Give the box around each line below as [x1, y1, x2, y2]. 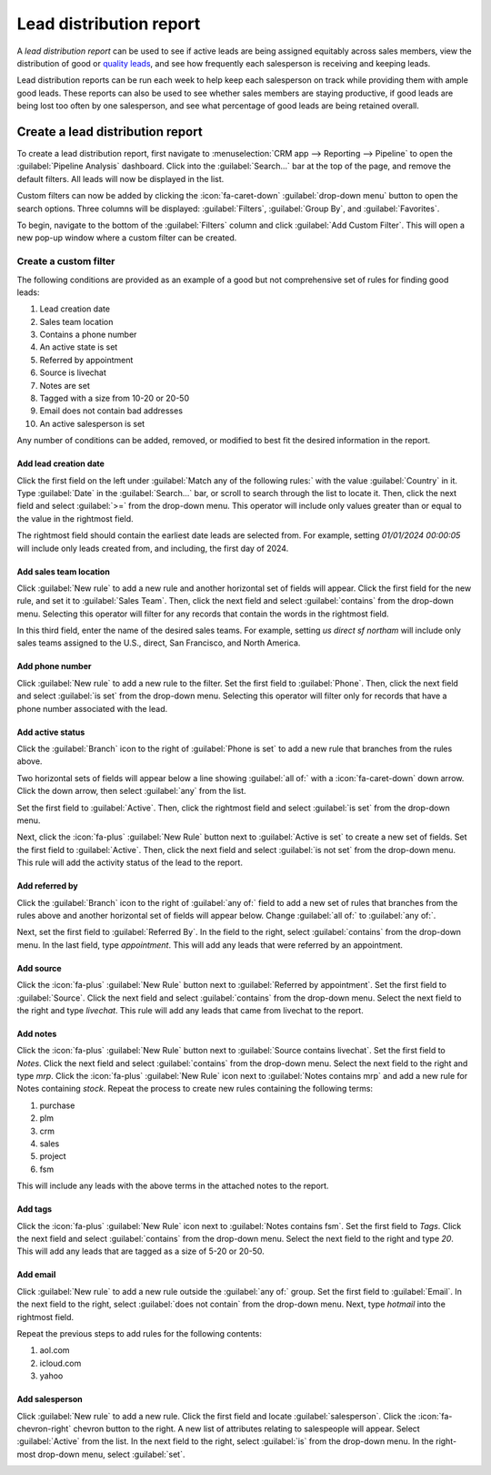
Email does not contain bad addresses [39, 405, 184, 416]
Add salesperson [16, 1394, 84, 1405]
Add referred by [16, 880, 79, 891]
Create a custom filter [16, 255, 115, 268]
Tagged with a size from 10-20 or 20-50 [39, 392, 190, 404]
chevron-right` [16, 1423, 72, 1434]
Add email [16, 1269, 56, 1280]
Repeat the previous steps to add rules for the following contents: [16, 1327, 263, 1338]
